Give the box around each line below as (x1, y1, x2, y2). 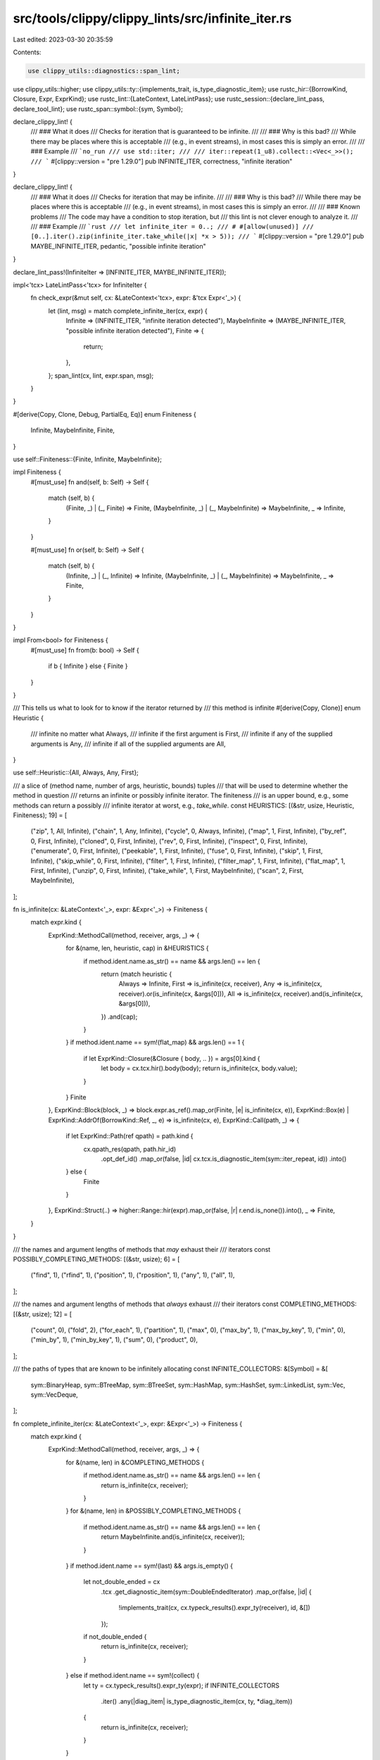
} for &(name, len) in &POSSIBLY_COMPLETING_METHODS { (65, 1507, 241, 1515)
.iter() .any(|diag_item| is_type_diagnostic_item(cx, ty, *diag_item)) (101, 1697, 293, 1705)
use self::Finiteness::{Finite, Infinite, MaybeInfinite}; (13, 455, 162, 464)
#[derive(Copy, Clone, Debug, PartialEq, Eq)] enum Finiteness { (13, 410, 197, 418)
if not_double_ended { (83, 1632, 147, 1640)
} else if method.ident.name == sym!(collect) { (65, 1671, 200, 1680)
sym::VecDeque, (30, 1390, 79, 1399)
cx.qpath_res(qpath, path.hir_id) (83, 1145, 177, 1153)
